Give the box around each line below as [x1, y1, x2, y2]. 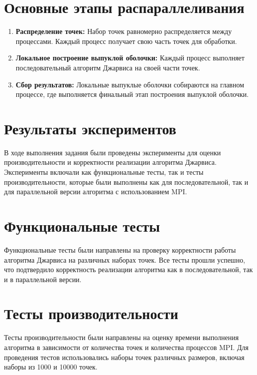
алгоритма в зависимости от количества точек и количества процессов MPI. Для [4, 342, 249, 352]
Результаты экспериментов [4, 118, 176, 138]
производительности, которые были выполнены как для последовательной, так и [4, 176, 249, 187]
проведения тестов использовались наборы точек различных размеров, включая [4, 352, 245, 362]
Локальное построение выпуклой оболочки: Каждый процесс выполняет [15, 52, 245, 63]
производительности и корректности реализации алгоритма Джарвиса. [4, 157, 217, 167]
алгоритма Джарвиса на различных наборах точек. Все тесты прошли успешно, [4, 254, 246, 265]
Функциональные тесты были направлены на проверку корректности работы [4, 244, 236, 255]
